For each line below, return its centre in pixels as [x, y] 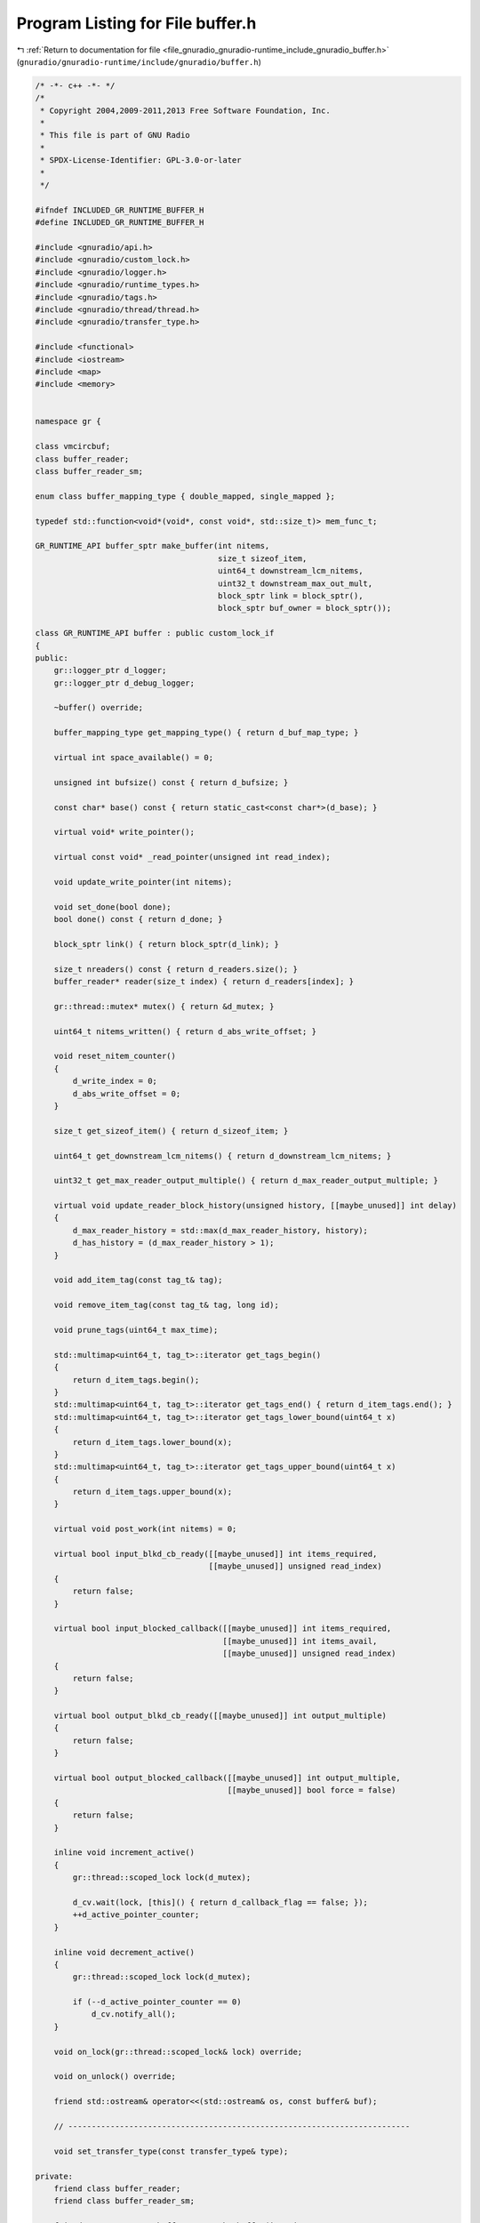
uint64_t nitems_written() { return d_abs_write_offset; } [185, 1031]
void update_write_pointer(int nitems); [143, 882]
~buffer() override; [99, 708]
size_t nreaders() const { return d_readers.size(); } [176, 969]
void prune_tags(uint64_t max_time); [136, 1330]
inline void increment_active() [124, 1853]
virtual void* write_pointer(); [124, 832]
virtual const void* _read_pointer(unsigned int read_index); [192, 857]
